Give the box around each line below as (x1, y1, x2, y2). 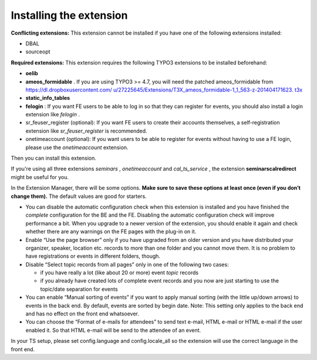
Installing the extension (11, 9, 128, 22)
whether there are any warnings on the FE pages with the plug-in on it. (25, 228, 197, 235)
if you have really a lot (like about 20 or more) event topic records (40, 269, 199, 276)
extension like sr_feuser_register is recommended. (25, 127, 147, 134)
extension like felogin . (25, 111, 80, 118)
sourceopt (25, 48, 50, 55)
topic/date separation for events (40, 285, 118, 292)
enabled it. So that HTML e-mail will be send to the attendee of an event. (25, 327, 201, 334)
